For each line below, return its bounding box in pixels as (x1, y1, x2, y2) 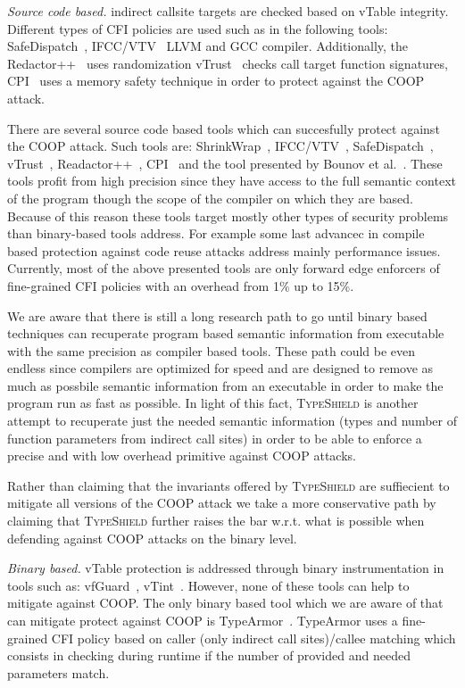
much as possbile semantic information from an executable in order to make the (7, 376, 444, 394)
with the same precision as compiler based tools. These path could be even (7, 341, 416, 360)
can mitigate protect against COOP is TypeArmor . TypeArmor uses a (7, 611, 398, 629)
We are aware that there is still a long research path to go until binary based (7, 306, 428, 325)
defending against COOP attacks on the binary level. (7, 528, 297, 547)
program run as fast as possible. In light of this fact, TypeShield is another (7, 394, 419, 412)
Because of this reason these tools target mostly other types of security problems (7, 206, 449, 225)
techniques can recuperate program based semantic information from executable (7, 324, 444, 343)
